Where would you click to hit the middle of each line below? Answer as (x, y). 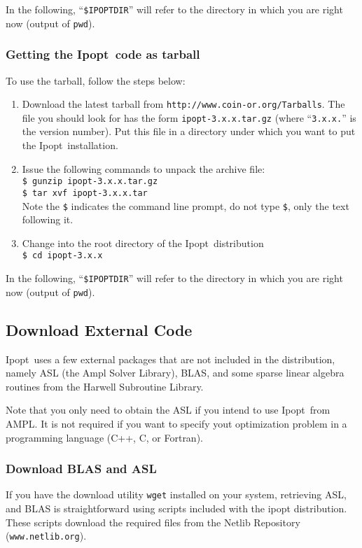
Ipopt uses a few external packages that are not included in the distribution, (170, 359)
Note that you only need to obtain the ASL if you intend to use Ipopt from (168, 410)
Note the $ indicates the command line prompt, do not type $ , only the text (186, 205)
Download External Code (99, 329)
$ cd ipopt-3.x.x (62, 256)
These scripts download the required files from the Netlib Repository (153, 522)
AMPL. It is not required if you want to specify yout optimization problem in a (176, 423)
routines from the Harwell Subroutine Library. (105, 386)
